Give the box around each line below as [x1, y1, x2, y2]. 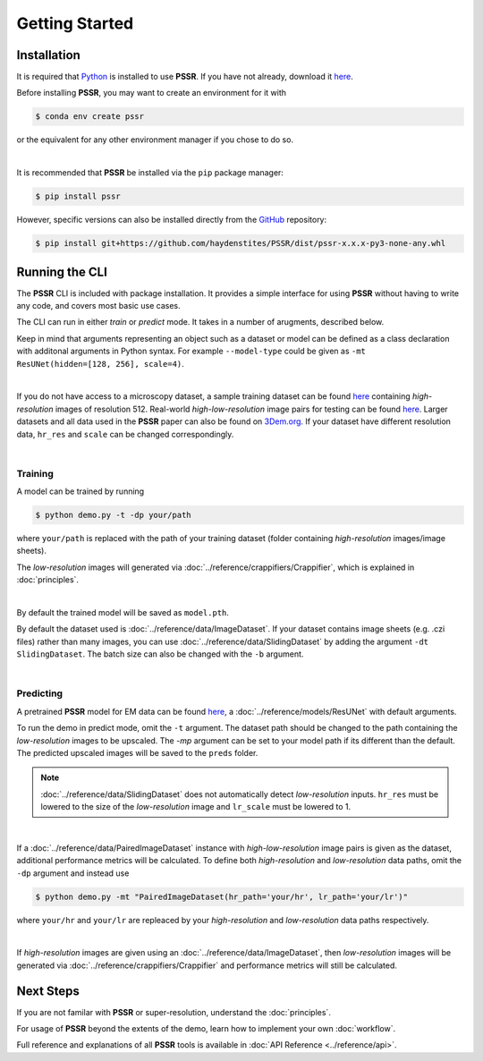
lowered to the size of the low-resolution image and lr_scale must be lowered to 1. [40, 802, 352, 812]
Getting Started [16, 13, 134, 33]
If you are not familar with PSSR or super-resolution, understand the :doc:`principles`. [16, 1006, 331, 1017]
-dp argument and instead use [16, 868, 130, 879]
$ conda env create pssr [35, 112, 145, 122]
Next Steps [16, 983, 80, 998]
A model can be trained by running [16, 486, 145, 497]
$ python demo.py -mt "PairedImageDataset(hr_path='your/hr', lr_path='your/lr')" [35, 891, 409, 902]
